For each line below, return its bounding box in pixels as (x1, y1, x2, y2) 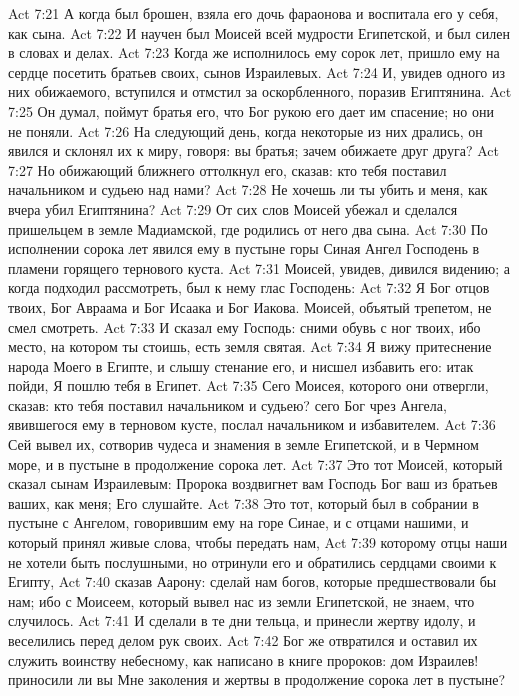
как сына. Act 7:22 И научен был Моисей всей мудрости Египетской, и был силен (8, 22, 510, 43)
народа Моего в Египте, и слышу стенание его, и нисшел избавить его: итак (8, 355, 474, 376)
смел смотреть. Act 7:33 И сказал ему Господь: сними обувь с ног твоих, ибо (8, 316, 481, 337)
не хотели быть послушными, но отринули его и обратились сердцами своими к (8, 551, 497, 572)
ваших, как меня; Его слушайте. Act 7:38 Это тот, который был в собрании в (8, 492, 479, 513)
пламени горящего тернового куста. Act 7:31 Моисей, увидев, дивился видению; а (8, 257, 511, 278)
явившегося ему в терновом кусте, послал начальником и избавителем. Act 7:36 (8, 414, 496, 435)
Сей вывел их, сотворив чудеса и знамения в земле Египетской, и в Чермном (8, 434, 479, 455)
